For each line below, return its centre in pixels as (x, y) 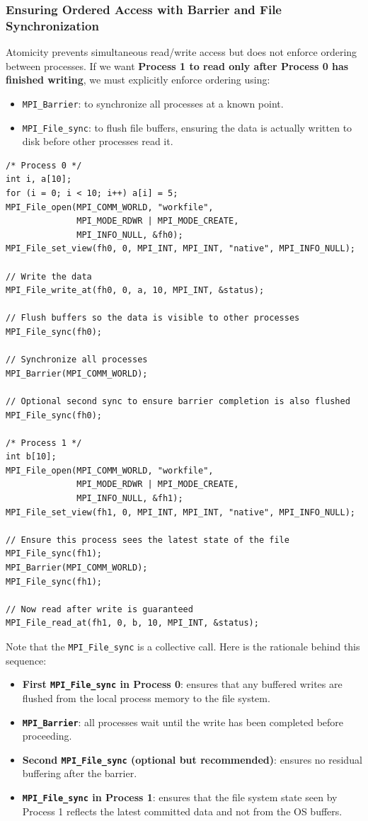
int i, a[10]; (39, 179)
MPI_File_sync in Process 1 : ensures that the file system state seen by (180, 797)
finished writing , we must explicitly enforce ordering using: (138, 80)
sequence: (26, 660)
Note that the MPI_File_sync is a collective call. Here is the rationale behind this (183, 647)
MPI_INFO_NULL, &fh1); (130, 499)
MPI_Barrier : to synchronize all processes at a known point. (153, 103)
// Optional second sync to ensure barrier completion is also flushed (178, 401)
